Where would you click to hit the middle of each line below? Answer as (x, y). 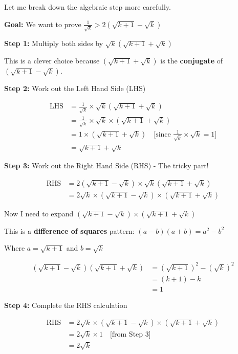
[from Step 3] (130, 335)
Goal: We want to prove (43, 24)
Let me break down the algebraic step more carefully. (88, 7)
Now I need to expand (39, 213)
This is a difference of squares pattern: (69, 230)
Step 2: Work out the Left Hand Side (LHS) (75, 88)
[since (162, 134)
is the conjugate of (191, 61)
